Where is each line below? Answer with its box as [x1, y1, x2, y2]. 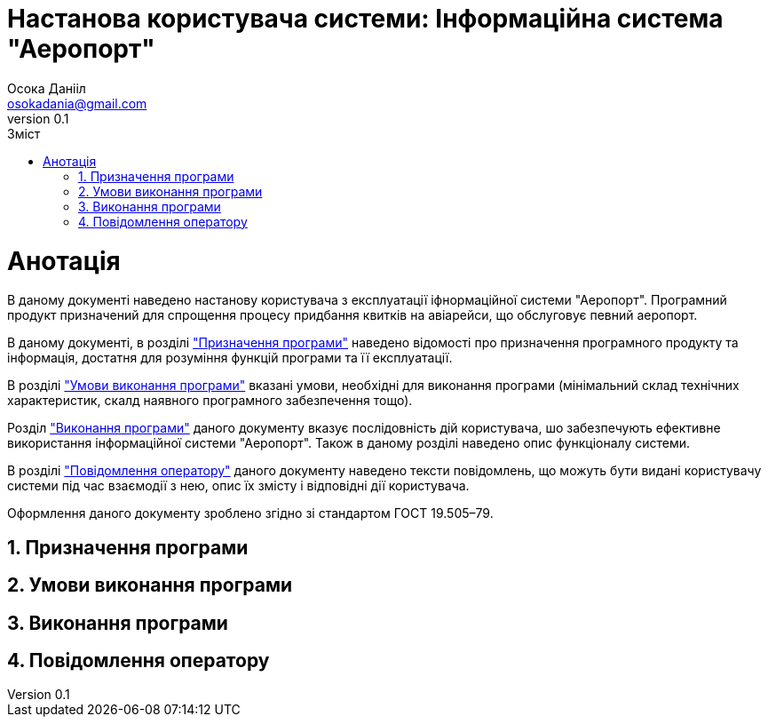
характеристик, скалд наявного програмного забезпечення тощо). [7, 393, 413, 409]
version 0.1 [7, 110, 69, 126]
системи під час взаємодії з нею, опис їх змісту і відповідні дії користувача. [7, 478, 470, 494]
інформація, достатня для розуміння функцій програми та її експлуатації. [7, 350, 453, 366]
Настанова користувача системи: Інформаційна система [7, 4, 724, 34]
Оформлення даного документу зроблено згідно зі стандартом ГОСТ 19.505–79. [7, 505, 494, 521]
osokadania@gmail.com [7, 95, 147, 111]
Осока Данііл [7, 80, 86, 96]
